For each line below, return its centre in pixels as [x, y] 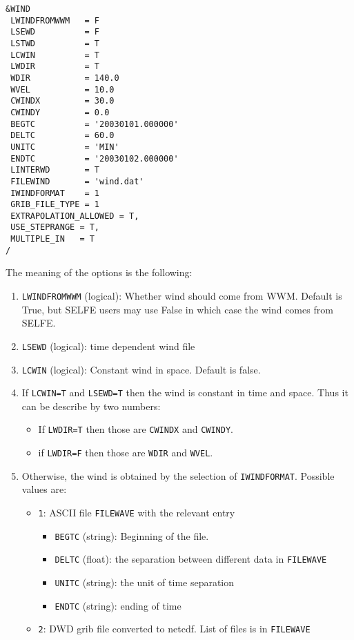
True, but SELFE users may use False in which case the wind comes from [177, 309]
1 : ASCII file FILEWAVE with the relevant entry [137, 512]
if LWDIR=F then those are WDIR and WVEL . [126, 453]
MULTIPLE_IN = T [52, 239]
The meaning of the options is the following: [99, 272]
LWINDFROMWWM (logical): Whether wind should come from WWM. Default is [182, 296]
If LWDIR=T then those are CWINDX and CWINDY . [136, 429]
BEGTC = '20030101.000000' [95, 124]
